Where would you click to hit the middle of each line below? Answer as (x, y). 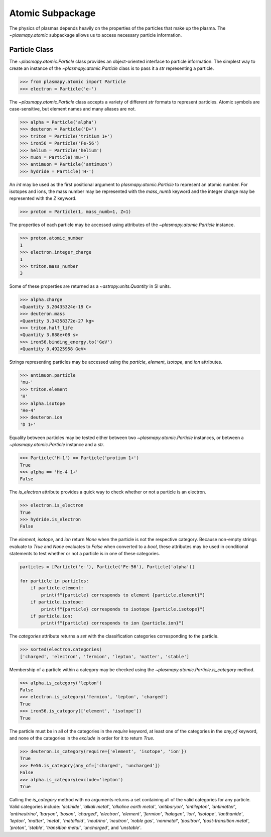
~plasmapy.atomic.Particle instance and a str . (57, 445)
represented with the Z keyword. (43, 198)
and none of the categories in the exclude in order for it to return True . (82, 738)
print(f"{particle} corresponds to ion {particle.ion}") (112, 623)
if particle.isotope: (57, 602)
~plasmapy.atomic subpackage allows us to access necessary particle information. (96, 35)
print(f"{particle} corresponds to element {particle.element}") (123, 595)
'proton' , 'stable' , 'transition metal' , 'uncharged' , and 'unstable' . (76, 828)
